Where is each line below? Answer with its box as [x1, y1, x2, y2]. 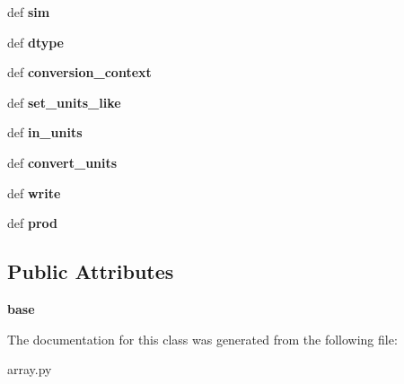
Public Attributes [7, 257, 174, 285]
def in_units [7, 123, 83, 142]
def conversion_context [7, 63, 152, 82]
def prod [7, 214, 57, 232]
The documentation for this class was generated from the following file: [7, 329, 398, 348]
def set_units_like [7, 92, 121, 111]
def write [7, 183, 61, 202]
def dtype [7, 32, 64, 51]
